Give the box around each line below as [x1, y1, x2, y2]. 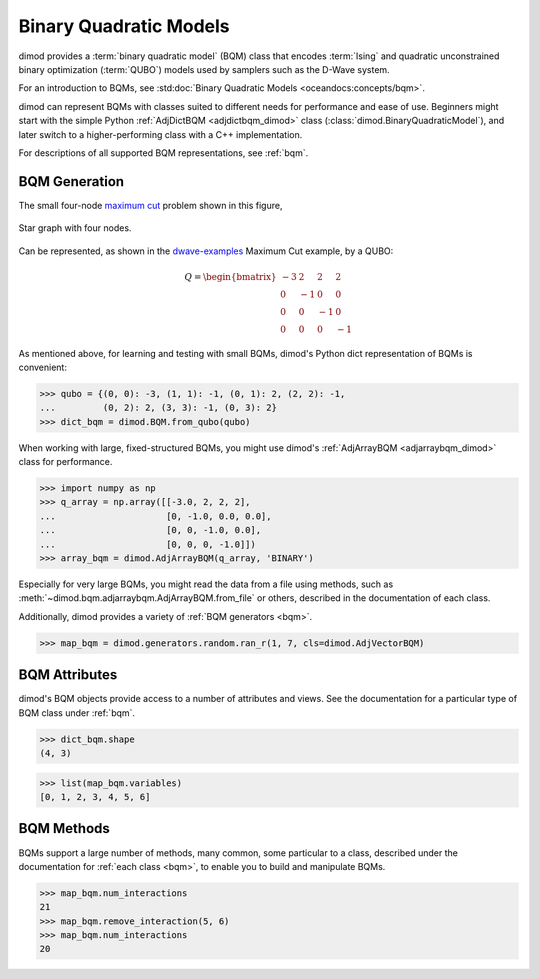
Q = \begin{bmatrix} [184, 271, 277, 282]
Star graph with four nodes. [18, 222, 132, 234]
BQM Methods [18, 820, 110, 837]
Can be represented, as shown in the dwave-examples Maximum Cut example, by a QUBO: [18, 245, 394, 257]
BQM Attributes [18, 666, 118, 684]
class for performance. [18, 456, 113, 468]
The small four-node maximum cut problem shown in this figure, [18, 199, 283, 211]
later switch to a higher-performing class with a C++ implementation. [18, 128, 303, 140]
